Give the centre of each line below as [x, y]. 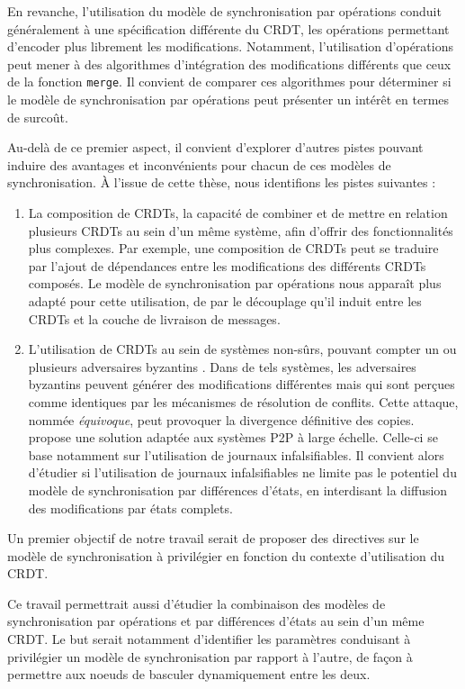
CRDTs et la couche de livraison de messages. [154, 318]
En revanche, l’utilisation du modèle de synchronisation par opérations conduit [224, 11]
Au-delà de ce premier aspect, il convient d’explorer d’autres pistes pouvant [215, 147]
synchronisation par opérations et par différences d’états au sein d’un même [216, 621]
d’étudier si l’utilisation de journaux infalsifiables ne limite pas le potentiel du [242, 472]
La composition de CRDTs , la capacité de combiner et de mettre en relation [238, 213]
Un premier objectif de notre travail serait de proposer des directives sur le [213, 538]
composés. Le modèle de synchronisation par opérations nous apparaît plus [235, 283]
